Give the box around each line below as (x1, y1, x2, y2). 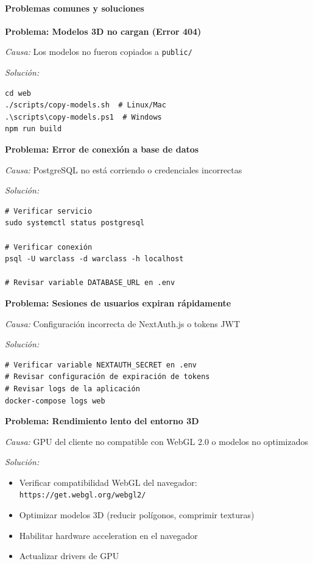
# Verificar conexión (5, 242, 93, 251)
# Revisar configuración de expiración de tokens (5, 372, 210, 381)
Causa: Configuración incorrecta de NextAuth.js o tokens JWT (5, 317, 241, 330)
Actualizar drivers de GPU (19, 549, 119, 562)
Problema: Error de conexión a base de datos (5, 143, 199, 156)
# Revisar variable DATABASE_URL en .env (5, 278, 175, 287)
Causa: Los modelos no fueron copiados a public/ (5, 45, 192, 58)
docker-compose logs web (5, 396, 105, 405)
